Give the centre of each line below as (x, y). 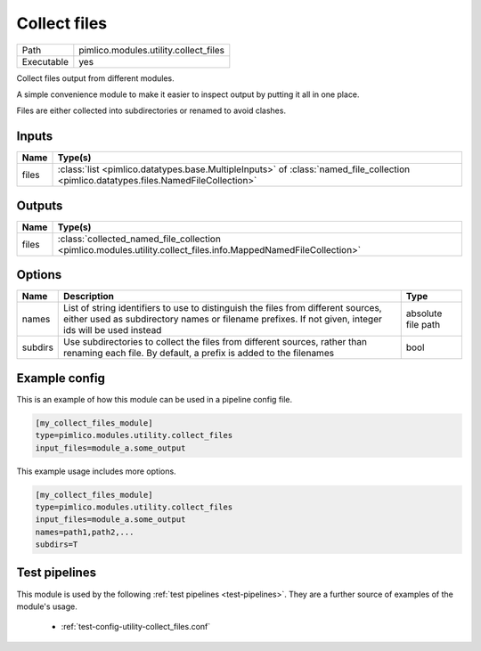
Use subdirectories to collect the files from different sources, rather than (215, 342)
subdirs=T (57, 545)
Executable (45, 61)
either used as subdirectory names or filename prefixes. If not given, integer (223, 319)
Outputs (40, 205)
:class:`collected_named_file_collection (139, 239)
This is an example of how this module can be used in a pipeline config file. (155, 399)
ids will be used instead (113, 330)
